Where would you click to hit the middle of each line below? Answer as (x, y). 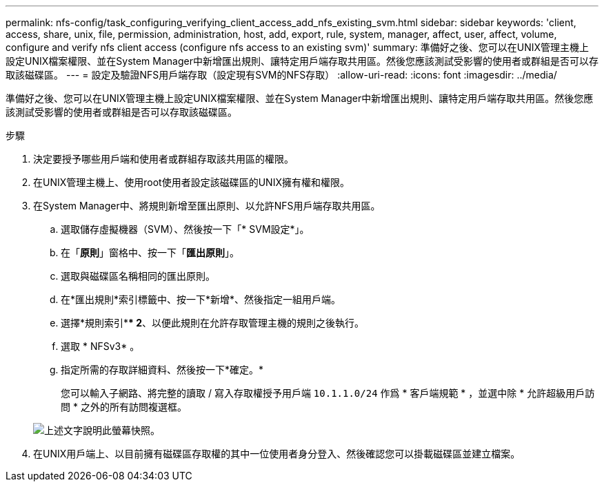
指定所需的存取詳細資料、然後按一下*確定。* (162, 370)
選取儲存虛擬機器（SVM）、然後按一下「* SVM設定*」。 (185, 229)
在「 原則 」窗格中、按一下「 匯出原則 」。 (150, 252)
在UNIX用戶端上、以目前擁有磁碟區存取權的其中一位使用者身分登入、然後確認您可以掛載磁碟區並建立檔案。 (277, 454)
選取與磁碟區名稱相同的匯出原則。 (138, 276)
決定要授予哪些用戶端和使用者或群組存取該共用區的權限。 (163, 159)
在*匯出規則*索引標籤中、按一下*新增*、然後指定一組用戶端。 (201, 299)
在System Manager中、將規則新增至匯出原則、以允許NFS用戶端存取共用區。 (207, 206)
